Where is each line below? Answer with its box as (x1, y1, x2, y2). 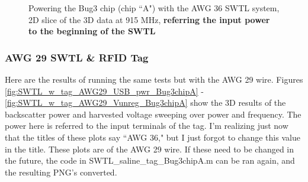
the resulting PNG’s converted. (5, 165, 117, 178)
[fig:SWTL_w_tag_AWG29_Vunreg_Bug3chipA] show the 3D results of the (5, 96, 286, 109)
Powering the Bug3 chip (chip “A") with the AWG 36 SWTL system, (28, 2, 280, 14)
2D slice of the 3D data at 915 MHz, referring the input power (28, 13, 270, 25)
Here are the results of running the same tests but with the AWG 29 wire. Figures (5, 73, 303, 85)
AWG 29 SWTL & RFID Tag (5, 50, 149, 64)
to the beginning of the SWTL (28, 25, 156, 37)
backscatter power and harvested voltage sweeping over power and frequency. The (5, 108, 301, 120)
